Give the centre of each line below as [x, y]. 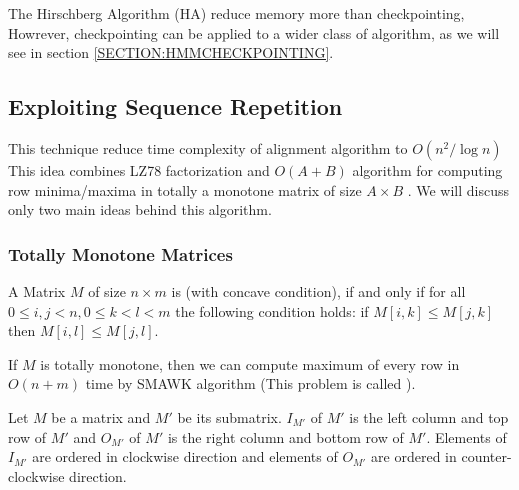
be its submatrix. [229, 416]
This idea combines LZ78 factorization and [139, 169]
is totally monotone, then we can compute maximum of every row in [250, 363]
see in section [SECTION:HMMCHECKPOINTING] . [171, 52]
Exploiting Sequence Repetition [175, 106]
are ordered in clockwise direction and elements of [185, 456]
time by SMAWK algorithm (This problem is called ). [250, 383]
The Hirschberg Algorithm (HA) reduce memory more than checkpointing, [236, 13]
